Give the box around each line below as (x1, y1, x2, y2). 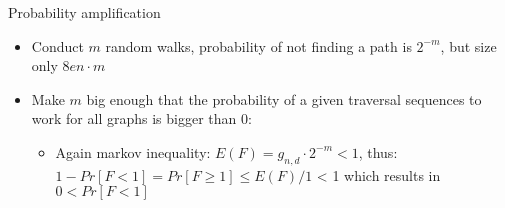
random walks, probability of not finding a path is (105, 35, 412, 56)
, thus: (358, 141, 398, 162)
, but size (440, 35, 497, 56)
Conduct (31, 35, 84, 56)
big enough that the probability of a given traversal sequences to (86, 88, 482, 109)
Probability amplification (8, 2, 161, 22)
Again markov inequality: (55, 141, 211, 162)
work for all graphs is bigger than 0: (31, 108, 252, 129)
